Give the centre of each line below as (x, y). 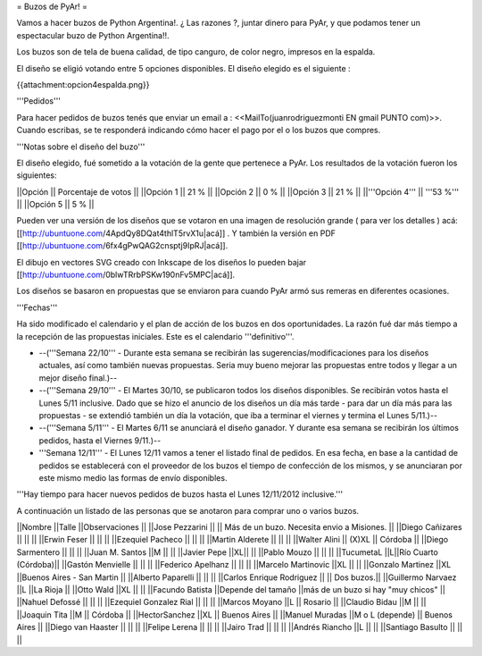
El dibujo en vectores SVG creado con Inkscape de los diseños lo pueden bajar (162, 262)
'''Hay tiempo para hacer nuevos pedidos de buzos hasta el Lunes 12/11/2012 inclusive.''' (180, 494)
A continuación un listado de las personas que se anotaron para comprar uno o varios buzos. (188, 510)
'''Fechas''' (37, 307)
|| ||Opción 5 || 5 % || (55, 205)
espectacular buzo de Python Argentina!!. (93, 35)
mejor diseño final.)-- (78, 378)
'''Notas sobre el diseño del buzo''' (81, 147)
